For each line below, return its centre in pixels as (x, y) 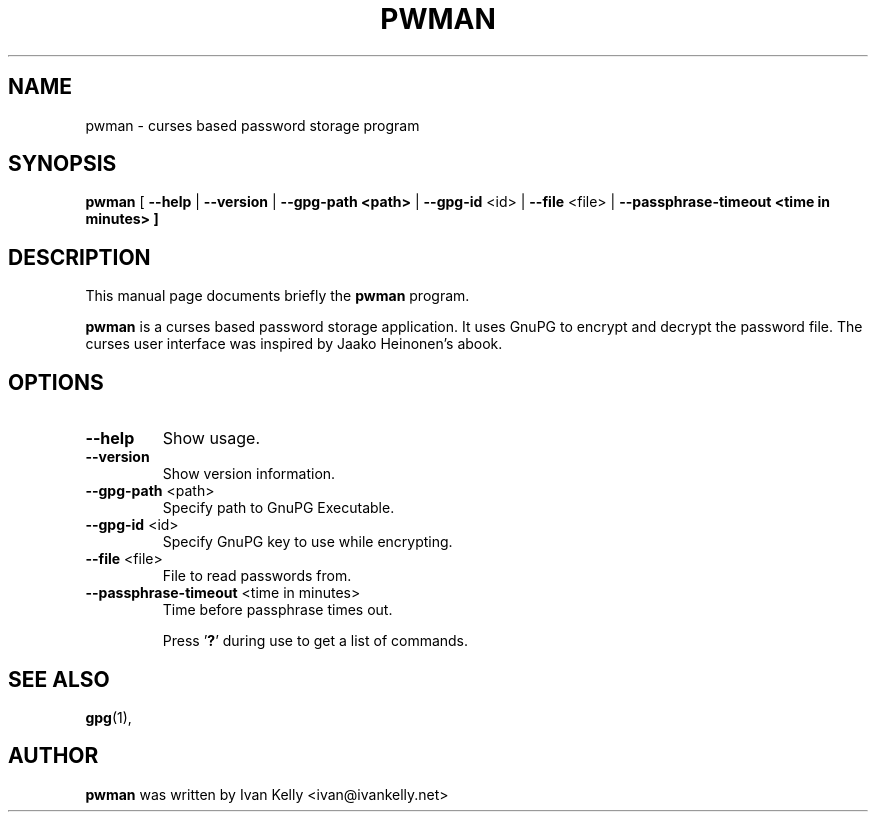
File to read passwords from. (257, 576)
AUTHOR (53, 756)
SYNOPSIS (62, 164)
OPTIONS (56, 382)
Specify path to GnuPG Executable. (278, 508)
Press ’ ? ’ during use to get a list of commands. (315, 641)
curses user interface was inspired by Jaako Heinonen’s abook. (294, 344)
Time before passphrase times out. (277, 610)
